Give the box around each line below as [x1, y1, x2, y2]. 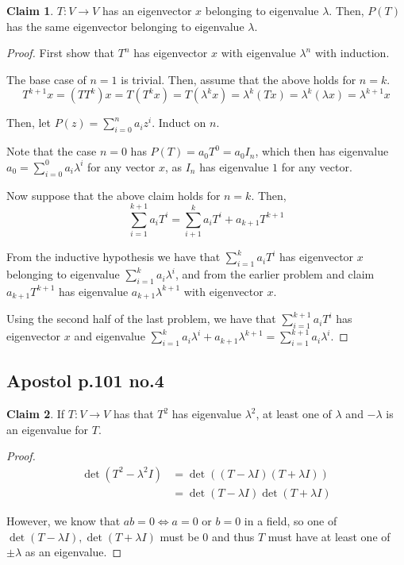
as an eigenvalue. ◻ [25, 544, 122, 560]
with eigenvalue [221, 44, 296, 61]
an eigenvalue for [6, 421, 89, 437]
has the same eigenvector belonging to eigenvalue [6, 17, 244, 34]
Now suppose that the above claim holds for [6, 186, 221, 203]
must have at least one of [267, 528, 391, 544]
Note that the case [6, 143, 97, 160]
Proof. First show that [6, 44, 115, 61]
